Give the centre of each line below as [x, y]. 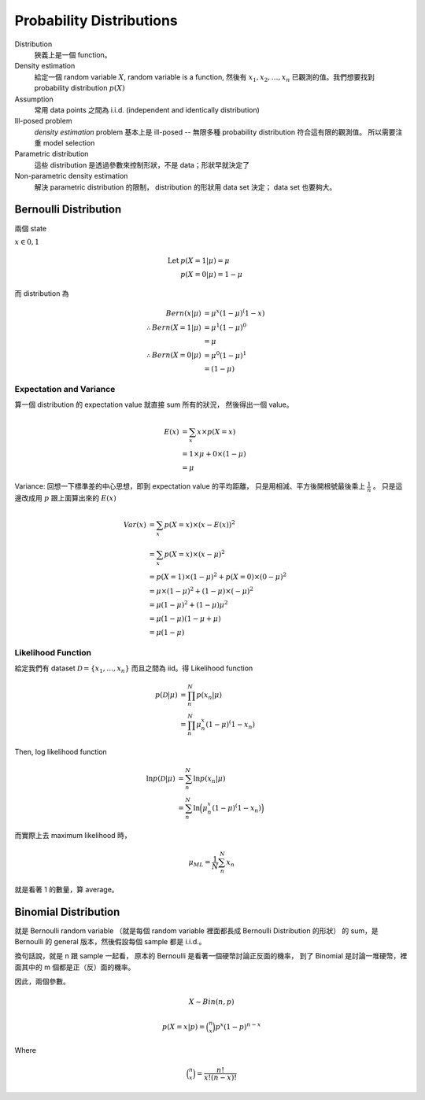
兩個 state [31, 228]
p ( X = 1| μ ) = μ [205, 261]
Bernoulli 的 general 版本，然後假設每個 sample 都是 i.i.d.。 [110, 942]
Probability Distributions [96, 20]
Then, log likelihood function [61, 752]
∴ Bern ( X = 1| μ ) [174, 327]
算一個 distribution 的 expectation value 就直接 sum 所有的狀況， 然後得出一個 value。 [154, 404]
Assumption [34, 99]
